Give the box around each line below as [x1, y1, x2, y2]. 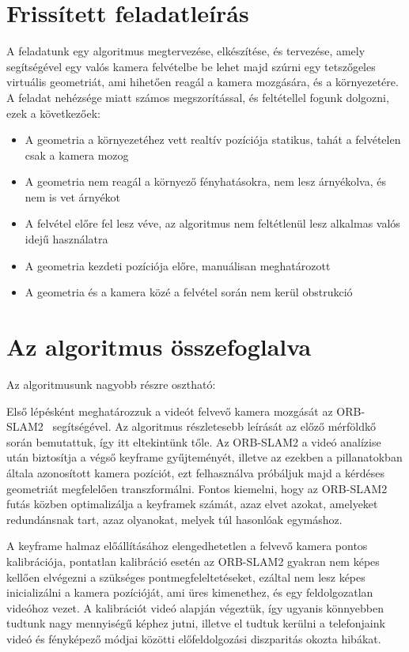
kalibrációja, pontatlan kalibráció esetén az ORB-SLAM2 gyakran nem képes [6, 552, 380, 569]
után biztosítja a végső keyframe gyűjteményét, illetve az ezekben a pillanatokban [6, 449, 403, 465]
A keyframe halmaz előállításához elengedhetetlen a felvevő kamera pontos [6, 537, 368, 554]
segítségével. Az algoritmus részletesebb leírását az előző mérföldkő [52, 418, 377, 435]
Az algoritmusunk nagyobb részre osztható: [6, 375, 216, 392]
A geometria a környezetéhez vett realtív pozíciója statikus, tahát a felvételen [25, 131, 401, 148]
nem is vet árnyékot [25, 188, 121, 205]
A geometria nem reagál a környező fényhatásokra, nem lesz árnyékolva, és [25, 173, 386, 190]
